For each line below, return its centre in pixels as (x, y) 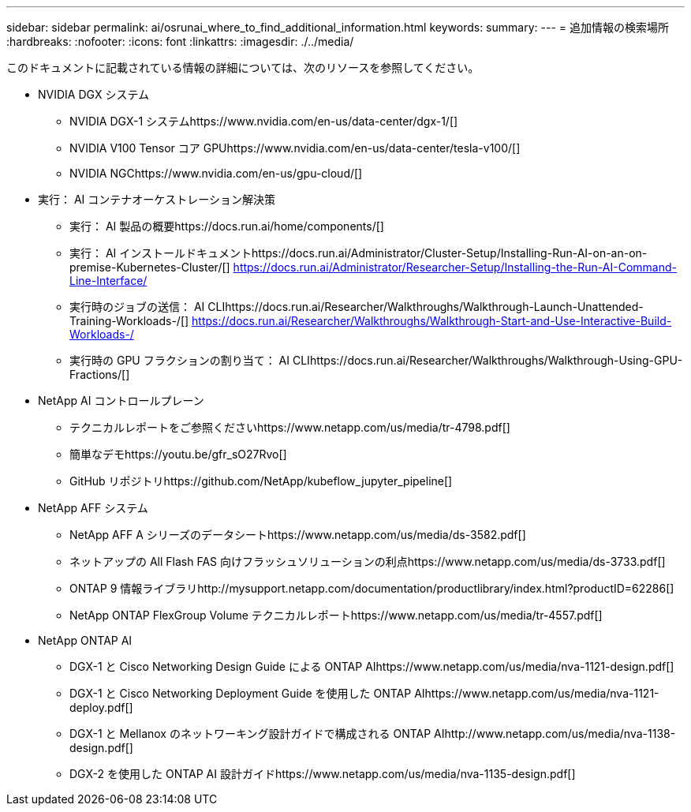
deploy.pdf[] (101, 707)
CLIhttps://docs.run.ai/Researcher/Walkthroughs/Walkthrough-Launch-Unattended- (426, 307)
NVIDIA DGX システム (93, 94)
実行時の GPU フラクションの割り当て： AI (180, 360)
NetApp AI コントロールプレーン (121, 400)
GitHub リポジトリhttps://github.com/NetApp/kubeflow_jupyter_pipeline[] (261, 481)
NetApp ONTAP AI (85, 640)
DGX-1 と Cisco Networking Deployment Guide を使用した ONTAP (241, 693)
